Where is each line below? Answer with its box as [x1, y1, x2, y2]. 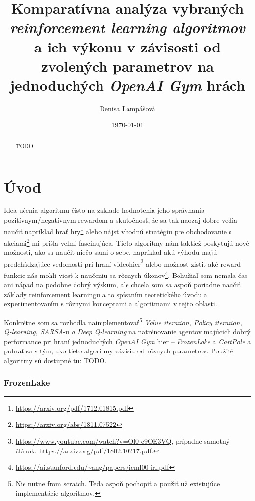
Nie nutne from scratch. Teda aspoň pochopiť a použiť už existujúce [15, 478, 220, 488]
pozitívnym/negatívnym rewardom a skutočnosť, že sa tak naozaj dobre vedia [4, 215, 237, 225]
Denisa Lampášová [100, 103, 155, 113]
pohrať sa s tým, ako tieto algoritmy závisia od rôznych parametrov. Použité [4, 346, 234, 356]
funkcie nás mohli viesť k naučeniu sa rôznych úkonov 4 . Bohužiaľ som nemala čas [4, 268, 248, 280]
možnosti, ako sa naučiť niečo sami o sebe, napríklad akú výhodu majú [4, 247, 217, 257]
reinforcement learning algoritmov [10, 17, 245, 38]
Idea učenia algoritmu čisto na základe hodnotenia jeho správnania [4, 205, 204, 215]
